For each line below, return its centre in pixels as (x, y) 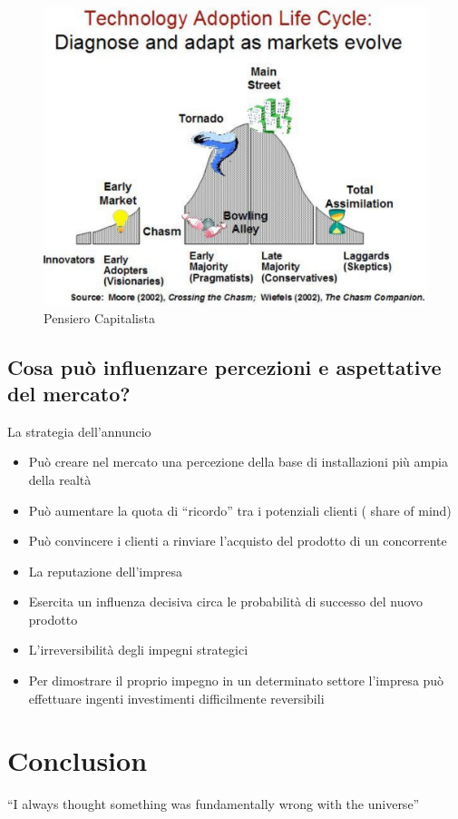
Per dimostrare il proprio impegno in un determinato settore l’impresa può (236, 681)
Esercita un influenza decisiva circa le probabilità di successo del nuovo (226, 602)
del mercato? (69, 393)
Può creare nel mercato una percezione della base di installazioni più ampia (238, 462)
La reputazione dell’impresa (105, 571)
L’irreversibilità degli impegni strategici (138, 650)
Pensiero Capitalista (99, 317)
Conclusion (78, 760)
